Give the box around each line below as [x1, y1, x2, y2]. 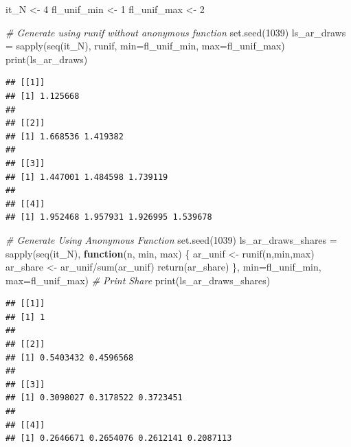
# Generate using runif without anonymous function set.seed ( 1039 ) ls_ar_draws [5, 25, 346, 39]
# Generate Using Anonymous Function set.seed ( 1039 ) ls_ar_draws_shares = [5, 232, 337, 247]
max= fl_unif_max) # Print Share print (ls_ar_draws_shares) [5, 273, 271, 287]
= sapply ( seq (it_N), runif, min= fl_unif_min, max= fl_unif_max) [5, 38, 285, 53]
